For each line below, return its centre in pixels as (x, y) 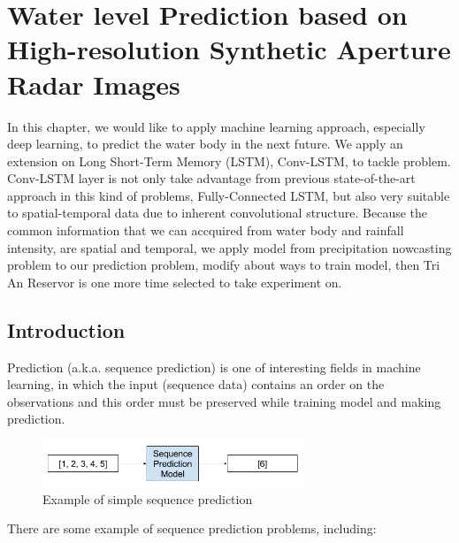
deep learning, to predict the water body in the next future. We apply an (205, 144)
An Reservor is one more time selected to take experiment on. (175, 282)
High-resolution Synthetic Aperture (229, 49)
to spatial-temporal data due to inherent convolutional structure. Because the (218, 213)
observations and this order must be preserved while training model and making (224, 401)
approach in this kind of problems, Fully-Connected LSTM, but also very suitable (229, 195)
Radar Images (94, 84)
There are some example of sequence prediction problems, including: (192, 528)
